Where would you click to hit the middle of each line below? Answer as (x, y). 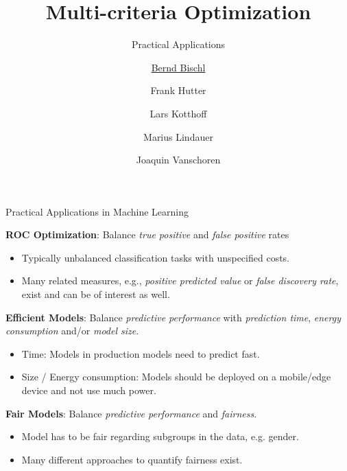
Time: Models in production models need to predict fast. (141, 353)
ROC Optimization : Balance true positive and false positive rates (147, 234)
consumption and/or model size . (72, 331)
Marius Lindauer (178, 136)
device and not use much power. (89, 390)
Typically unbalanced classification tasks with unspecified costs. (156, 257)
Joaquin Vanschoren (178, 160)
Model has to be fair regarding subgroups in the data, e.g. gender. (160, 436)
